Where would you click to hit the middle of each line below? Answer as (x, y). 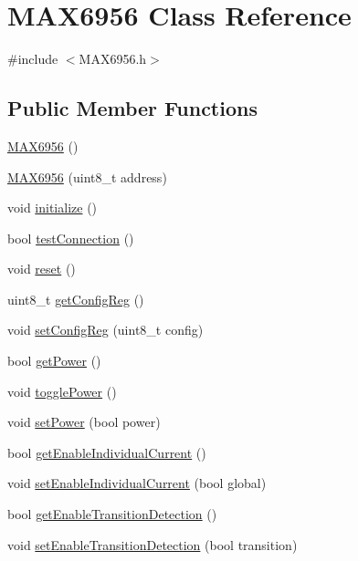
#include (33, 59)
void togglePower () (62, 391)
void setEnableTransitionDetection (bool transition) (153, 544)
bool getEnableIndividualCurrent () (107, 452)
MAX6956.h (113, 59)
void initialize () (53, 208)
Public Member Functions (132, 108)
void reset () (42, 269)
